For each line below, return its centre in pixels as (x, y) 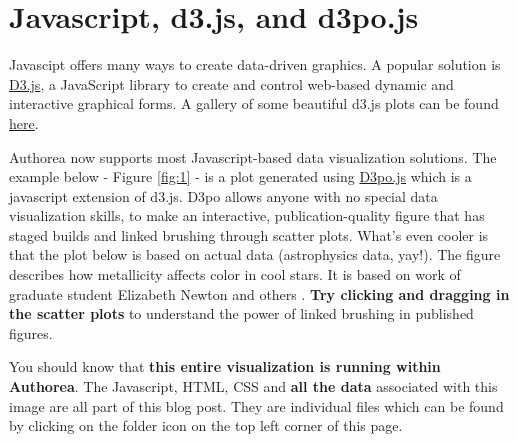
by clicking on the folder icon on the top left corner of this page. (206, 425)
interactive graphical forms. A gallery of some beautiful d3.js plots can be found (254, 103)
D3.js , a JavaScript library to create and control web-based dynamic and (231, 83)
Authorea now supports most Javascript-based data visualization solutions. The (253, 156)
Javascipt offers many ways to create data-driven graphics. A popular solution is (255, 64)
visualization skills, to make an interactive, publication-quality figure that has (247, 215)
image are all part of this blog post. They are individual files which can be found (256, 405)
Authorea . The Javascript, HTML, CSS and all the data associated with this (253, 386)
